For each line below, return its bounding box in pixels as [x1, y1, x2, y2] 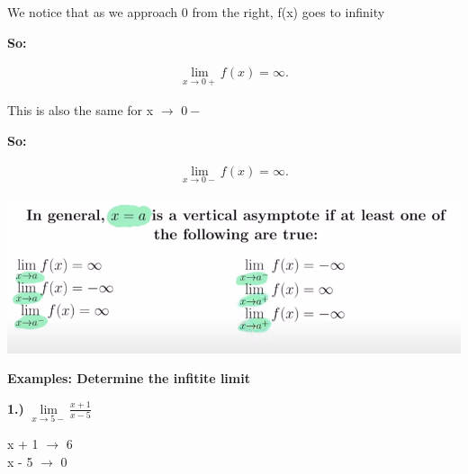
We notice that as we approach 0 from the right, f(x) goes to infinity [7, 3, 385, 21]
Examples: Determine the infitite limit [7, 369, 250, 388]
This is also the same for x [7, 101, 154, 120]
